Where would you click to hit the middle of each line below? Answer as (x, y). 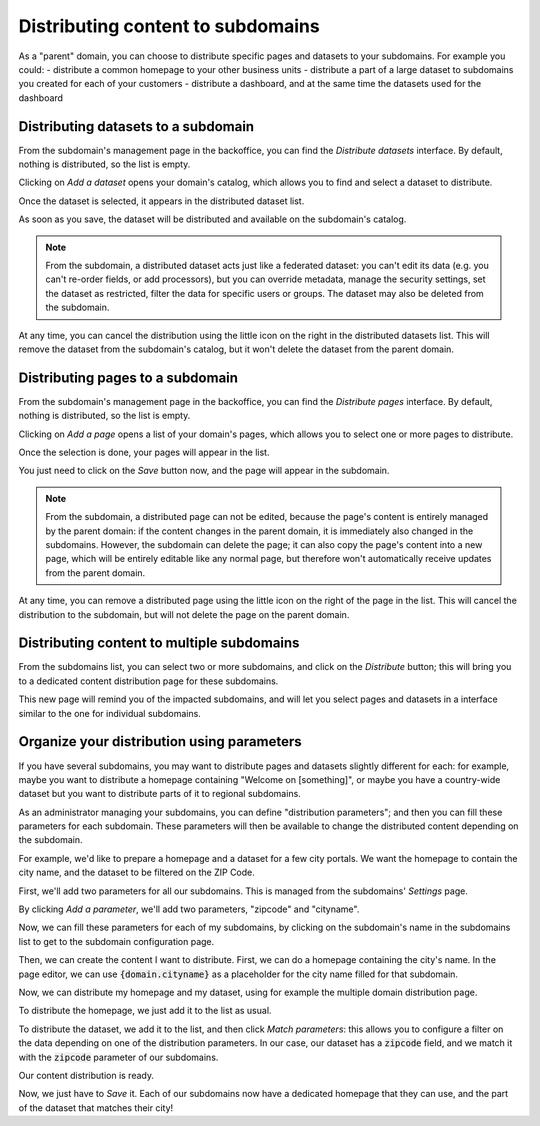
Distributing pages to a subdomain (128, 377)
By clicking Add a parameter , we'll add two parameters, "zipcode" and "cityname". (189, 909)
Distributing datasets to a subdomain (136, 126)
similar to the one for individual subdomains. (110, 713)
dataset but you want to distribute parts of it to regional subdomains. (160, 794)
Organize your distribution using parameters (160, 741)
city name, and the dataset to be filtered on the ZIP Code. (136, 872)
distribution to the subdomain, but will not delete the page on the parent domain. (184, 614)
